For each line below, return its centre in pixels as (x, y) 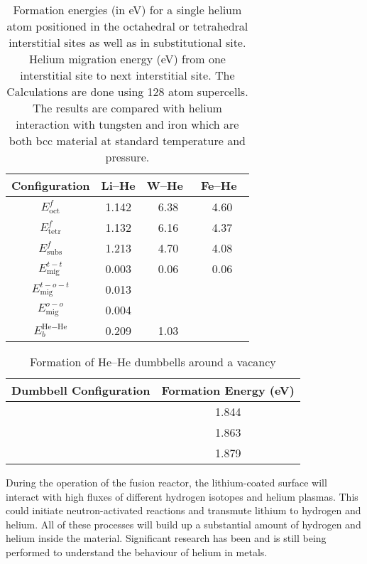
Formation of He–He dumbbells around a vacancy (153, 362)
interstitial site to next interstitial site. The (127, 75)
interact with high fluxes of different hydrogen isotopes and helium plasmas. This (182, 496)
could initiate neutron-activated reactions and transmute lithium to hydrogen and (183, 510)
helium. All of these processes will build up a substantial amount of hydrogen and (183, 524)
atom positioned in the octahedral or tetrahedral (127, 26)
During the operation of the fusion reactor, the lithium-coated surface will (166, 482)
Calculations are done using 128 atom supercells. (127, 91)
